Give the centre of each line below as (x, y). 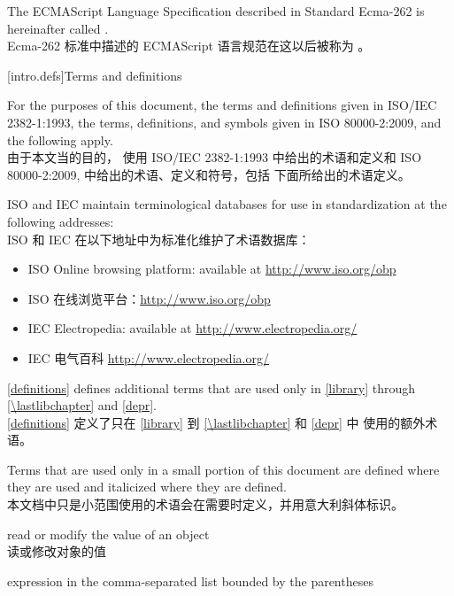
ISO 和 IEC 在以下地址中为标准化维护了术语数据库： (159, 239)
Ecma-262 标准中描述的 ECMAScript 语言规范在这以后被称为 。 (189, 46)
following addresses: (61, 221)
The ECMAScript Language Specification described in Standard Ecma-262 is (216, 11)
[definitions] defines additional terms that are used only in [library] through (212, 387)
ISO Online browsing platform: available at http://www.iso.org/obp (212, 269)
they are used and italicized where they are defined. (147, 487)
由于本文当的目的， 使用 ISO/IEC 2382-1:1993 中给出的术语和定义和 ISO (215, 157)
